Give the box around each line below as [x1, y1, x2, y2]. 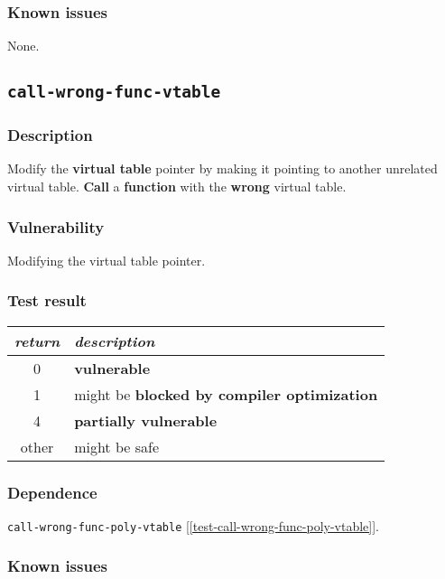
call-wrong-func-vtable [7, 82, 221, 102]
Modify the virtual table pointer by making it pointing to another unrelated [7, 159, 438, 178]
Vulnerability [7, 215, 105, 238]
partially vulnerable [74, 409, 218, 431]
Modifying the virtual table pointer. [7, 250, 206, 269]
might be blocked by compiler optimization [74, 383, 378, 405]
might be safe [74, 435, 159, 457]
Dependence [7, 481, 97, 503]
